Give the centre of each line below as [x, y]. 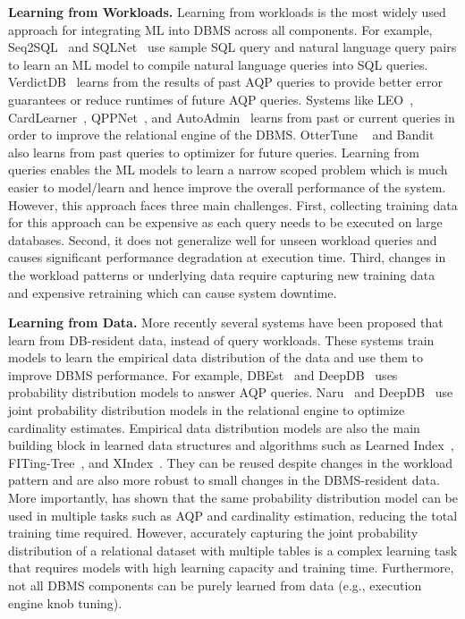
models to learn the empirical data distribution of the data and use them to [216, 357]
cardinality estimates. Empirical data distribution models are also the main [214, 427]
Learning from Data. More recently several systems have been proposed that [226, 322]
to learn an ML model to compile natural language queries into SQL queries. [218, 64]
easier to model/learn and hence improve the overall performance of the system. [227, 187]
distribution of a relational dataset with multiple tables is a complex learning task [233, 550]
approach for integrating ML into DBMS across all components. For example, [220, 29]
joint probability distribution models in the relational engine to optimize [207, 410]
